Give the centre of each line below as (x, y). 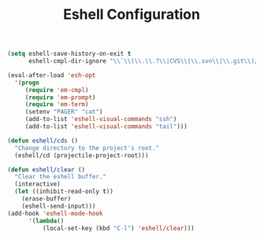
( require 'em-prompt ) (60, 97)
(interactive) (37, 184)
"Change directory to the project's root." (87, 148)
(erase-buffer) (46, 199)
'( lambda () (46, 221)
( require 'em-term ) (57, 105)
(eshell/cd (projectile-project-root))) (82, 155)
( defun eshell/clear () (46, 170)
